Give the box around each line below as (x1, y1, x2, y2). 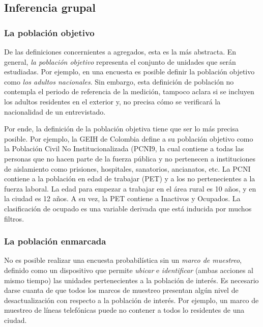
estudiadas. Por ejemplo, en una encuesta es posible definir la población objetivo (4, 66, 255, 77)
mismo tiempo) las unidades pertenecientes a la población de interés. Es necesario (4, 275, 259, 285)
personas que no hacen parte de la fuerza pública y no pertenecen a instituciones (4, 153, 255, 163)
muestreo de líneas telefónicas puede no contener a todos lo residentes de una (4, 305, 245, 315)
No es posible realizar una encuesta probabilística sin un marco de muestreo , (4, 255, 242, 265)
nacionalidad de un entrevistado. (4, 106, 106, 117)
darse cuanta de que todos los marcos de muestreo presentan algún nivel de (4, 285, 239, 295)
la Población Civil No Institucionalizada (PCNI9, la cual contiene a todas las (4, 143, 244, 154)
